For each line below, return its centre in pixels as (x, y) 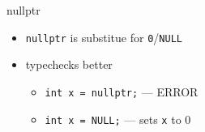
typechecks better (69, 64)
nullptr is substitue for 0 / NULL (104, 37)
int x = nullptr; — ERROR (122, 91)
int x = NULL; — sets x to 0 (118, 119)
